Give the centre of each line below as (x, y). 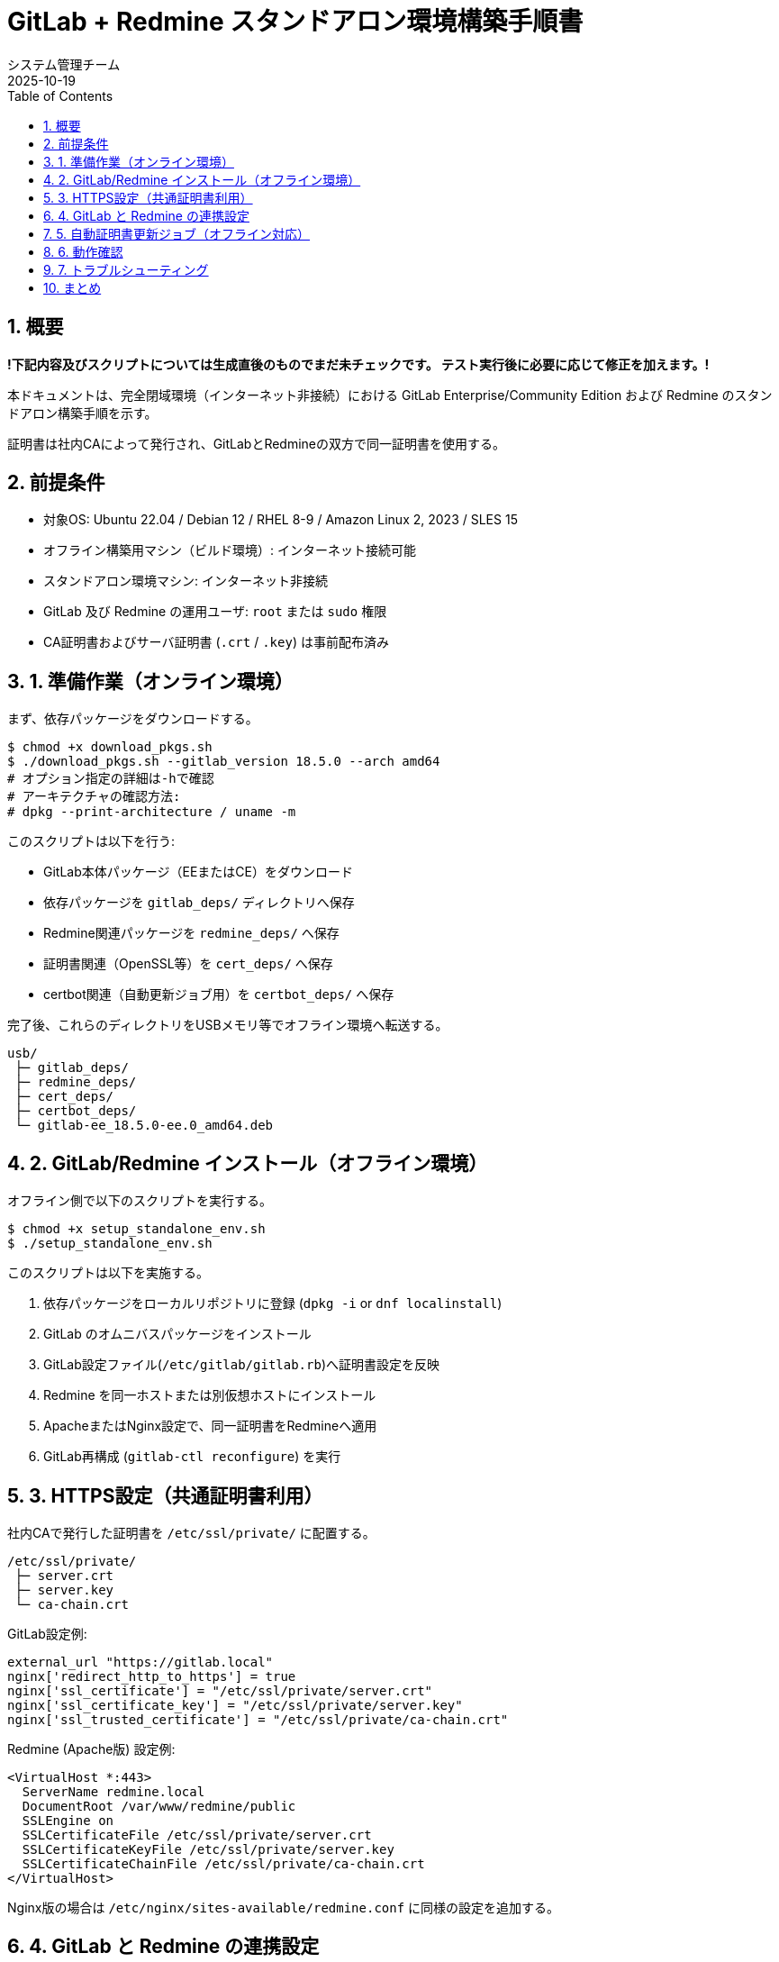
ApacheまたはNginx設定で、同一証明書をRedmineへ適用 (210, 1426)
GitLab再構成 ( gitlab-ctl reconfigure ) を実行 (192, 1457)
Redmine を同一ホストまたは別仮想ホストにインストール (210, 1395)
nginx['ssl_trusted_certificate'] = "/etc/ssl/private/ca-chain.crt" (258, 1719)
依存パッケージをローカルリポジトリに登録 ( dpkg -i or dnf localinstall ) (273, 1303)
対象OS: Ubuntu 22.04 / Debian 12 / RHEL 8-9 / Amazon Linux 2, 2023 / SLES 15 (281, 520)
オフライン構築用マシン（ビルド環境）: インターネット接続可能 (230, 550)
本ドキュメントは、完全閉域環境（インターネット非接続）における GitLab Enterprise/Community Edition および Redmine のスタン (390, 395)
